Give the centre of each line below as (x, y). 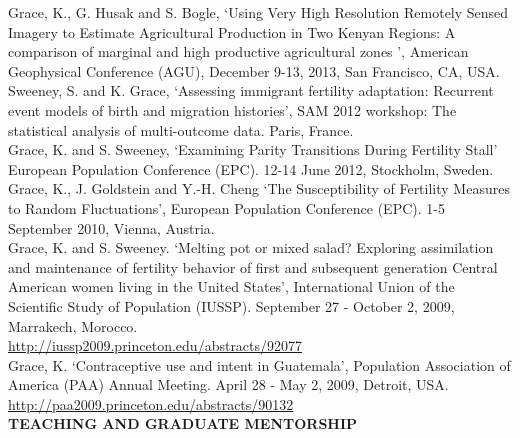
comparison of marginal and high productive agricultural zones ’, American (238, 51)
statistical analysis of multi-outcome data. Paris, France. (181, 129)
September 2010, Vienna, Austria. (111, 227)
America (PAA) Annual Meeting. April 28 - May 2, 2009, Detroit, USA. (228, 384)
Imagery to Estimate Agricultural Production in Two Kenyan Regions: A (232, 31)
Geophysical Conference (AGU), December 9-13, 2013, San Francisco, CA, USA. (254, 70)
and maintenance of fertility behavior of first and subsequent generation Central (253, 266)
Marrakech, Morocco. (73, 325)
